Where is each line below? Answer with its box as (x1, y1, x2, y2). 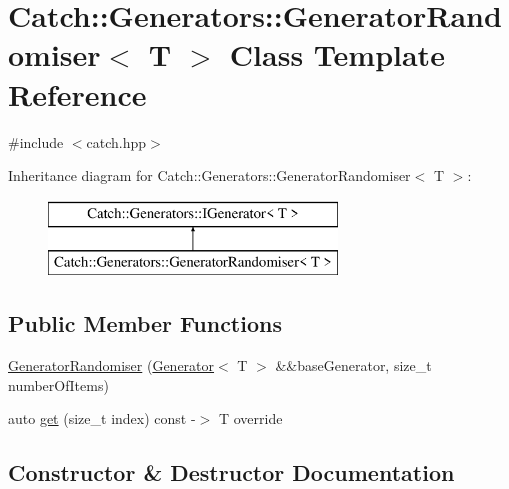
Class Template (229, 34, 445, 75)
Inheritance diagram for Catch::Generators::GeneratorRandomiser (8, 165, 411, 186)
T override (218, 408, 283, 429)
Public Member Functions (8, 308, 282, 339)
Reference (8, 73, 147, 114)
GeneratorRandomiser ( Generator (8, 355, 215, 376)
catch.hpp (86, 131, 147, 152)
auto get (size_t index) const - (8, 408, 196, 429)
